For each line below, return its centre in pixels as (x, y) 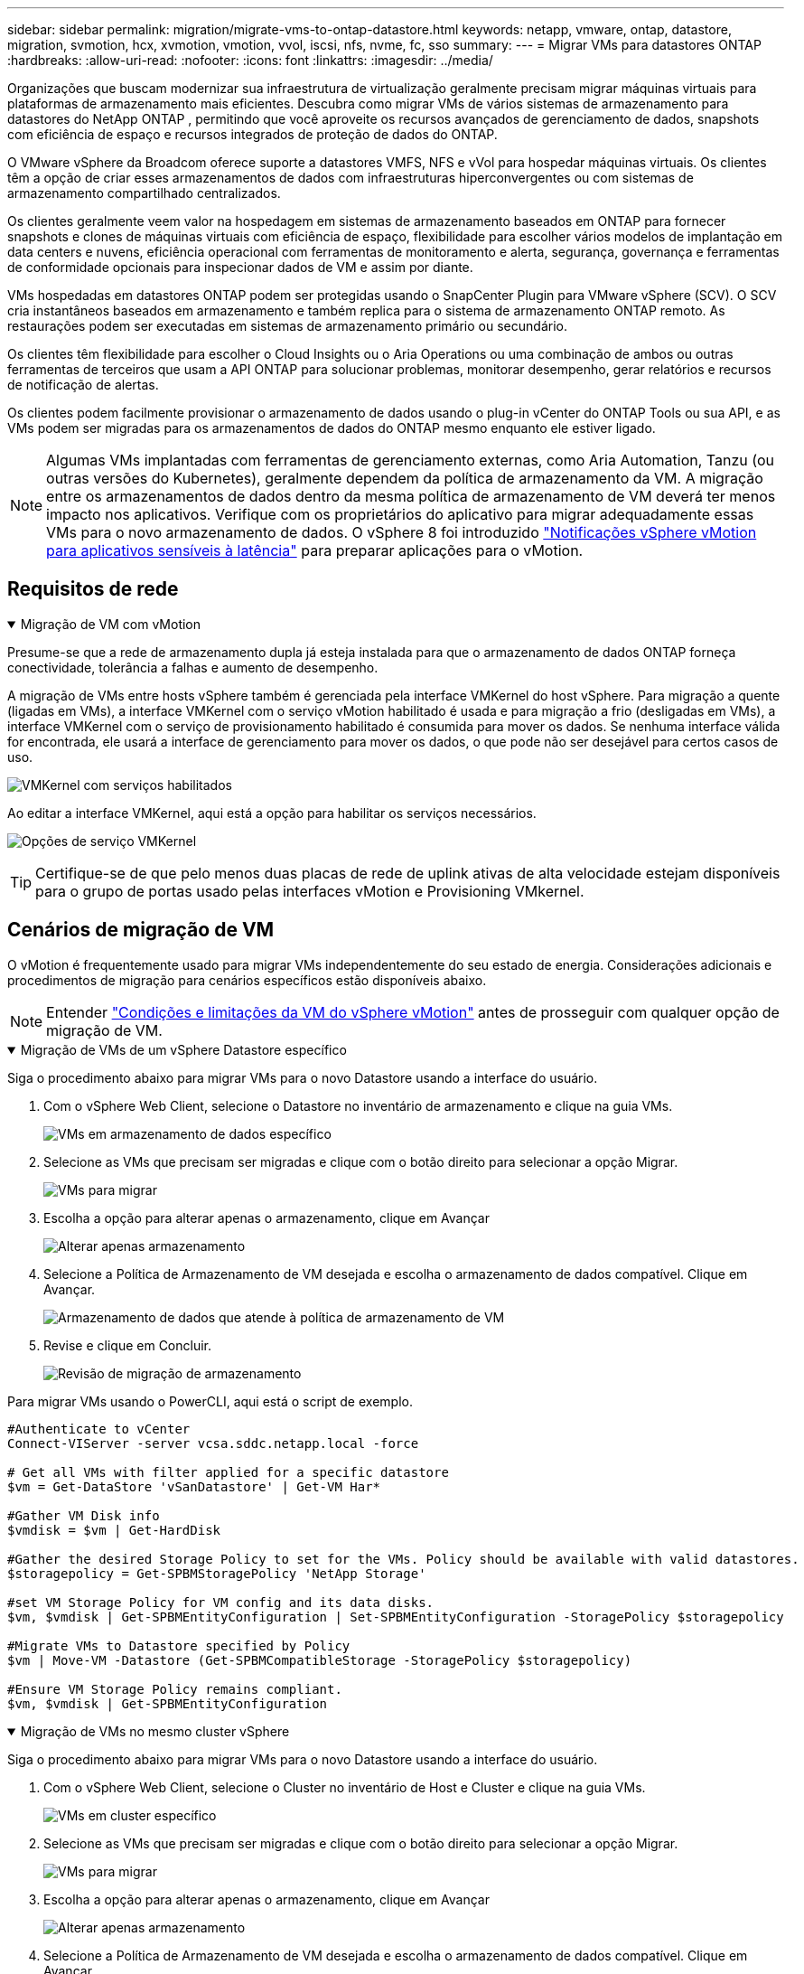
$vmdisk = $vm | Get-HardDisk (114, 1530)
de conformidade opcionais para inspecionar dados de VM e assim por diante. (240, 267)
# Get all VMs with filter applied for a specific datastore (228, 1472)
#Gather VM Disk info (84, 1515)
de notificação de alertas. (83, 385)
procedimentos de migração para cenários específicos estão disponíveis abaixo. (247, 980)
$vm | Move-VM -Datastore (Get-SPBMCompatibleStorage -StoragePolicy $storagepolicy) (320, 1660)
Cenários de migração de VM (141, 930)
